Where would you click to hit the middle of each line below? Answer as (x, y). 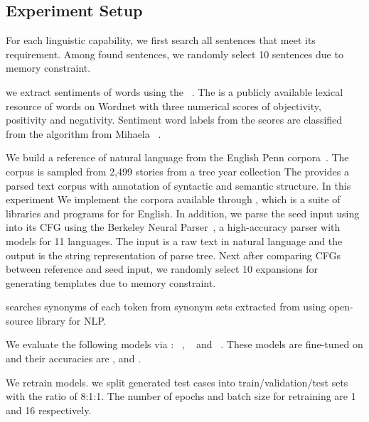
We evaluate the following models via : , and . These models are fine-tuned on (184, 344)
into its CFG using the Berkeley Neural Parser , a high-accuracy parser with (173, 227)
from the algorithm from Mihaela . (84, 133)
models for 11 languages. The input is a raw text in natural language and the (174, 240)
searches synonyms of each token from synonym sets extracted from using (166, 307)
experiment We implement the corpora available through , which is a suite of (173, 199)
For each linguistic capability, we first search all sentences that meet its (161, 40)
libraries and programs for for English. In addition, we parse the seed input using (183, 213)
